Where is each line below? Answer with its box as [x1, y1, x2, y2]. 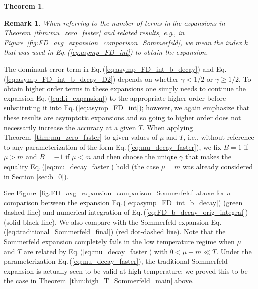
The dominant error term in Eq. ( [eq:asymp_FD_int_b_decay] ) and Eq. [4, 63, 227, 74]
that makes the [185, 151, 232, 162]
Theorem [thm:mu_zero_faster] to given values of [4, 132, 158, 142]
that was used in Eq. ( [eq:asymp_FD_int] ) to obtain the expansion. [4, 47, 208, 57]
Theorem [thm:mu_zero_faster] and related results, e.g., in [4, 27, 185, 38]
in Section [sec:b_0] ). [4, 171, 69, 181]
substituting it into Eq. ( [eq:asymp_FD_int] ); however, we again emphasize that [4, 102, 250, 113]
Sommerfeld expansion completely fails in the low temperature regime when [4, 236, 235, 247]
